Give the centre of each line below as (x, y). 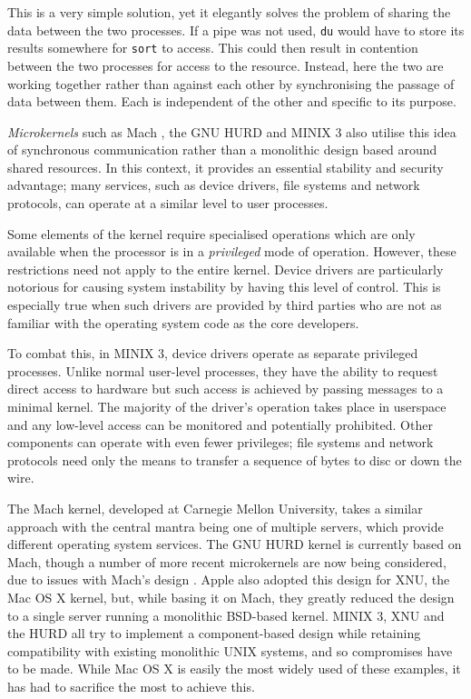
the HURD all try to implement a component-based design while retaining (214, 633)
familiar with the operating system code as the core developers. (183, 322)
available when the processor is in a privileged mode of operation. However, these (232, 251)
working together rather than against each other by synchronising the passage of (231, 83)
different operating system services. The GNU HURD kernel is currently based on (235, 544)
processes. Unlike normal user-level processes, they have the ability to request (223, 370)
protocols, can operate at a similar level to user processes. (168, 203)
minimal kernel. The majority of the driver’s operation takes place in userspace (227, 406)
